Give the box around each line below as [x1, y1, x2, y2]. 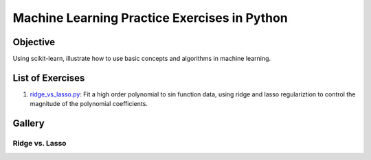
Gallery [12, 118, 45, 129]
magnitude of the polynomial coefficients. [30, 100, 148, 108]
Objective [12, 36, 56, 48]
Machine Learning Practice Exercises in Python [12, 10, 288, 25]
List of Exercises [12, 72, 85, 83]
